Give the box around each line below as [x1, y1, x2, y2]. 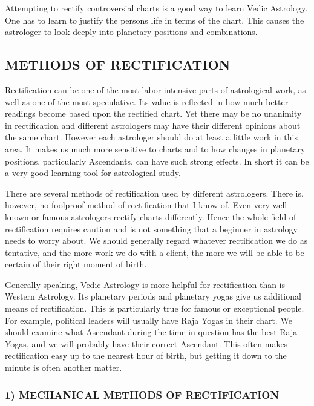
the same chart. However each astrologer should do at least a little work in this [5, 131, 298, 143]
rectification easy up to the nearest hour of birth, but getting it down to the [5, 349, 287, 362]
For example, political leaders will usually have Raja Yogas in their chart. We [5, 313, 292, 326]
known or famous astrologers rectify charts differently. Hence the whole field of [5, 210, 296, 223]
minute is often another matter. [5, 361, 122, 374]
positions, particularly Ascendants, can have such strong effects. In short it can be [5, 154, 309, 167]
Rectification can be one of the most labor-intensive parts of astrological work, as [5, 83, 306, 96]
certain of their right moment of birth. [5, 258, 147, 270]
